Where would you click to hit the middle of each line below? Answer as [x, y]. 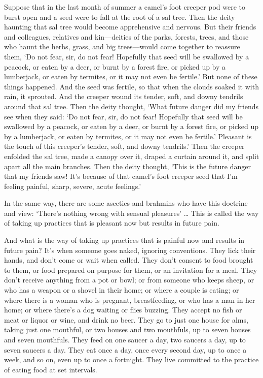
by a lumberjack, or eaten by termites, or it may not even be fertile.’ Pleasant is [128, 136]
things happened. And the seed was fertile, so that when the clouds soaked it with [131, 86]
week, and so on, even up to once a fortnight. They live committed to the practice [131, 359]
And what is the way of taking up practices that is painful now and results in [124, 240]
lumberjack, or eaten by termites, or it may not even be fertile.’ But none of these [131, 76]
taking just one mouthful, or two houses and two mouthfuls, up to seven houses [127, 329]
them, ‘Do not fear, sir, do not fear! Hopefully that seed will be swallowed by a [127, 56]
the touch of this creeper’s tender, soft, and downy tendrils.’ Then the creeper [124, 146]
